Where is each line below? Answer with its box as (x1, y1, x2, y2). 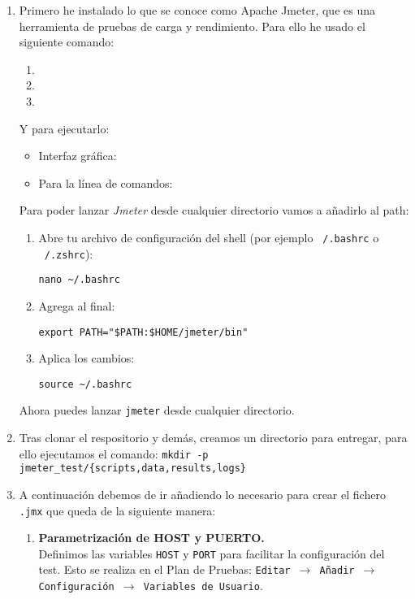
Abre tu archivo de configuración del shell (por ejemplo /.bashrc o (38, 228, 379, 245)
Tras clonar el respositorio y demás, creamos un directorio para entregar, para (19, 429, 408, 446)
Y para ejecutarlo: (19, 119, 110, 137)
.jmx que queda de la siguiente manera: (19, 501, 216, 519)
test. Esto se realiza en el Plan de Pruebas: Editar (38, 561, 291, 578)
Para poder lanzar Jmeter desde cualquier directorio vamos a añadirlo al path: (19, 202, 409, 219)
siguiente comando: (19, 33, 115, 50)
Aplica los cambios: (38, 349, 135, 367)
